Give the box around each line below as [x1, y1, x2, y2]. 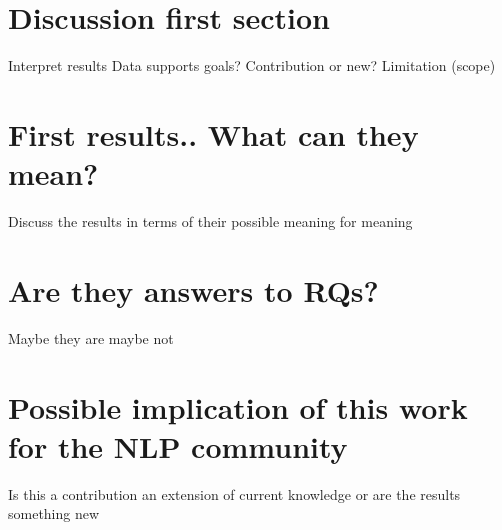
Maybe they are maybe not [8, 327, 174, 348]
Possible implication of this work [8, 386, 468, 427]
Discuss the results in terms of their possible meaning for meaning [8, 211, 413, 232]
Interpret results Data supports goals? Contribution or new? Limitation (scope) [8, 55, 496, 76]
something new [8, 503, 100, 524]
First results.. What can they [8, 113, 419, 154]
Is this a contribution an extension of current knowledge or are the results [8, 483, 461, 504]
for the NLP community [8, 425, 348, 466]
